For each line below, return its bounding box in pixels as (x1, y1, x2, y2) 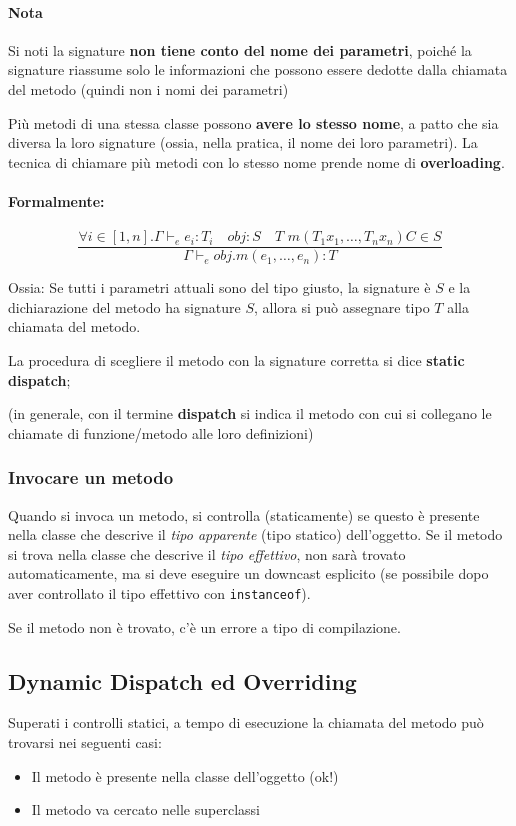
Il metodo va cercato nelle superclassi (31, 799, 260, 820)
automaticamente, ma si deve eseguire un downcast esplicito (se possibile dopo (8, 563, 489, 584)
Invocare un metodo (8, 465, 174, 490)
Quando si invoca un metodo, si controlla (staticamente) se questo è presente (8, 504, 480, 525)
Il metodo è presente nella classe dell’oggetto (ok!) (31, 765, 339, 786)
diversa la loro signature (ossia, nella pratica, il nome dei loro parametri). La (8, 132, 478, 153)
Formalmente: (8, 190, 105, 211)
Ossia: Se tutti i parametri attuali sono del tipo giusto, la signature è (8, 277, 431, 298)
